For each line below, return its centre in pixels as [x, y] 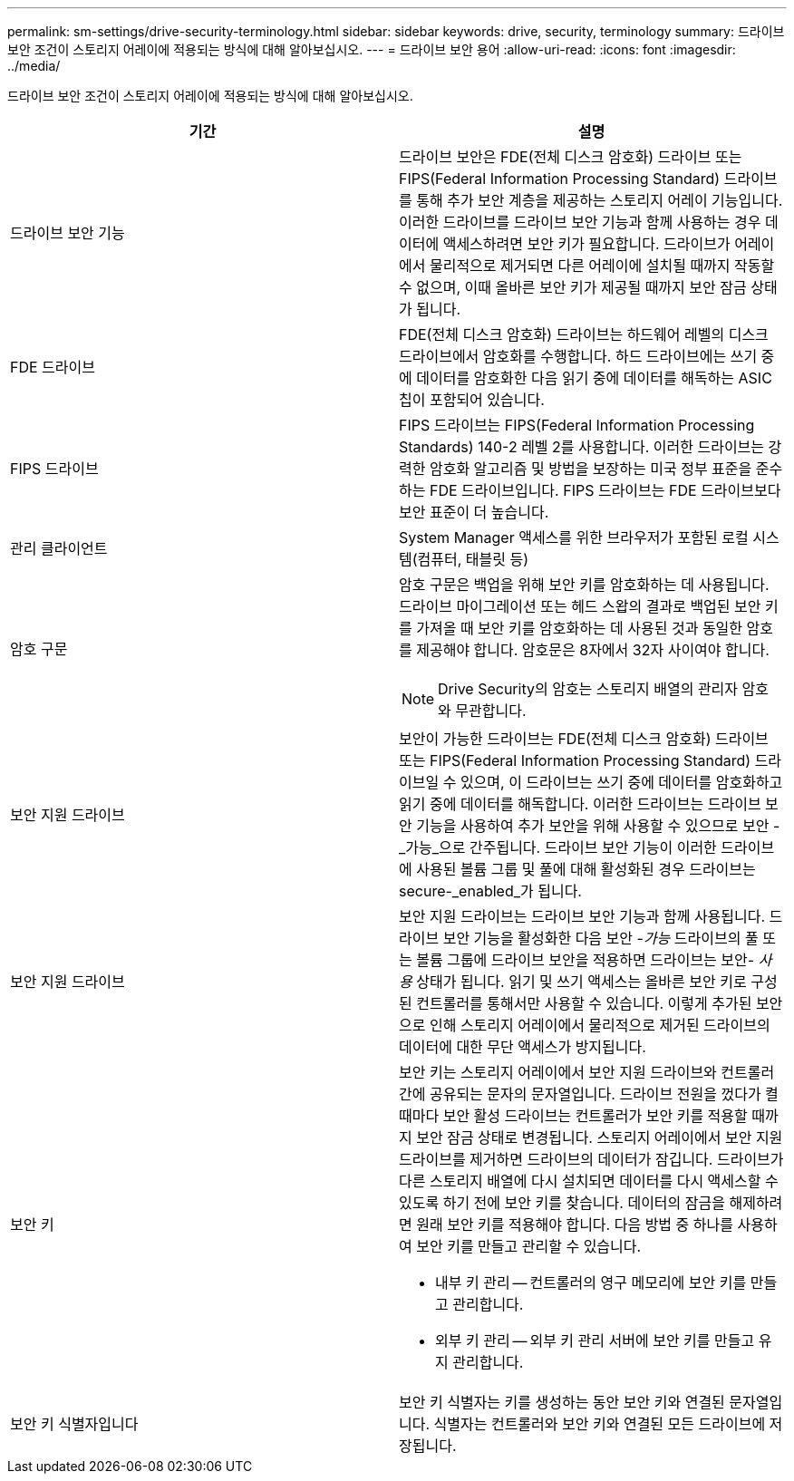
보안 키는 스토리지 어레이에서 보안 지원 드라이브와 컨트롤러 [587, 1072]
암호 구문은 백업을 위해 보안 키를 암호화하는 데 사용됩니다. [584, 585]
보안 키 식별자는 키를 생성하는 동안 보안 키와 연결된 [562, 1402]
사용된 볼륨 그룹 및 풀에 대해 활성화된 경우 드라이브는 [586, 869]
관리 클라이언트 [59, 548]
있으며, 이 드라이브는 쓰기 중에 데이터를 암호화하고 [621, 782]
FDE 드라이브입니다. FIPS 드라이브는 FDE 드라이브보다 [605, 490]
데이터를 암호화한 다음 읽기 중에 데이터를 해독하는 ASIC [594, 378]
